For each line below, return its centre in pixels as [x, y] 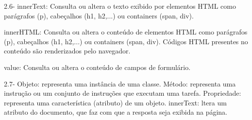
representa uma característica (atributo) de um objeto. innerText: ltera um [115, 102]
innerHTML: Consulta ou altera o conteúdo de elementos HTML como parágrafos [126, 32]
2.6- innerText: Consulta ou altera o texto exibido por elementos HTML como [120, 6]
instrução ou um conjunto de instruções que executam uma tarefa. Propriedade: [123, 93]
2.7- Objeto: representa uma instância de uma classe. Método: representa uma [120, 83]
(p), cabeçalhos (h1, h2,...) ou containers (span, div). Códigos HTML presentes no [126, 41]
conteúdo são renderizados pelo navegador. [67, 51]
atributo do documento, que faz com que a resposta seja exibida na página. [116, 112]
